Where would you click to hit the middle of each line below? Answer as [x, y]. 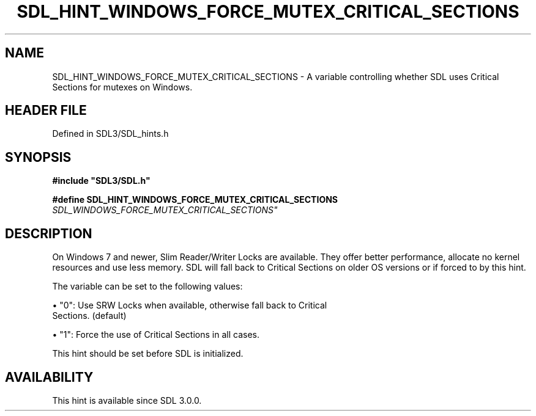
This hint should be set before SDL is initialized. [148, 354]
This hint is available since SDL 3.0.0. [127, 400]
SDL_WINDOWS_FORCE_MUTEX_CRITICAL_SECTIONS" [165, 210]
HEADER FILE [46, 111]
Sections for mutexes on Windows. [122, 87]
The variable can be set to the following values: [147, 286]
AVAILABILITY [49, 377]
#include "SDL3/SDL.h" [101, 181]
